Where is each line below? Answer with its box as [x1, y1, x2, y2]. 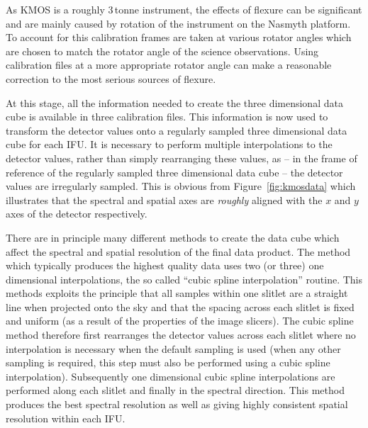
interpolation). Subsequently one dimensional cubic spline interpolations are [6, 368, 335, 383]
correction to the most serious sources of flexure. [6, 71, 216, 86]
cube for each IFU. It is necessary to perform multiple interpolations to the [6, 137, 333, 152]
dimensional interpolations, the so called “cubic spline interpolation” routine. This [6, 271, 362, 286]
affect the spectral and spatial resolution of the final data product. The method [6, 244, 351, 259]
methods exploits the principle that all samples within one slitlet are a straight [6, 286, 348, 300]
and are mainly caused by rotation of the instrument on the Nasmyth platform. [6, 16, 351, 30]
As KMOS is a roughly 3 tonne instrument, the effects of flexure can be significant [6, 2, 362, 16]
